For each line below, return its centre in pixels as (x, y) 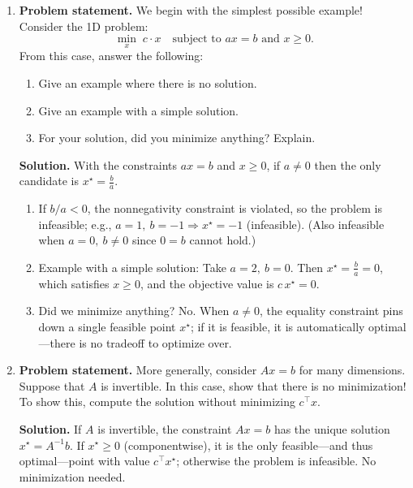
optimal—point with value (84, 461)
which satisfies (74, 283)
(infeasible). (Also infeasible (315, 224)
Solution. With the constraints (98, 164)
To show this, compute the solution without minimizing (157, 402)
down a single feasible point (107, 326)
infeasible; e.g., (75, 224)
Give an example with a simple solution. (139, 110)
